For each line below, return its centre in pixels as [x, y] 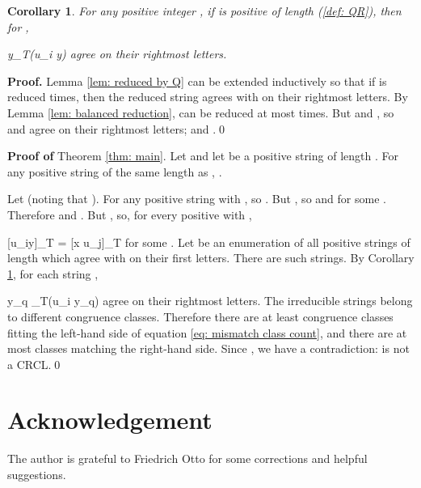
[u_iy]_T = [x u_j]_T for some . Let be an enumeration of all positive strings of [209, 242]
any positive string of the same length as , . [115, 171]
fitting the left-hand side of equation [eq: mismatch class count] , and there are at [207, 332]
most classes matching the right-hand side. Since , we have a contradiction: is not [208, 348]
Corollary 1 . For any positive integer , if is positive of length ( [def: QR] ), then [204, 11]
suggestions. [37, 474]
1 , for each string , [53, 273]
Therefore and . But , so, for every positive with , [130, 214]
